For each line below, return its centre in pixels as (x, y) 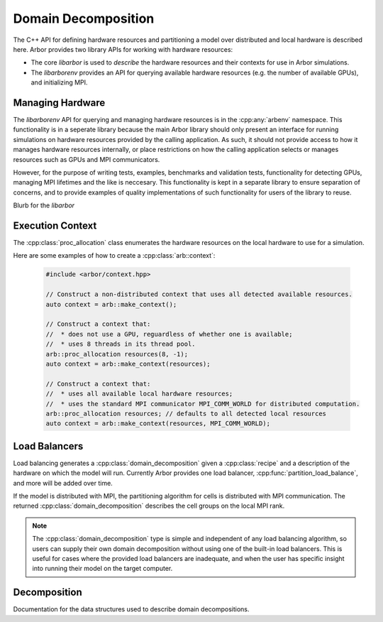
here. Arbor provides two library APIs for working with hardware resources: (123, 49)
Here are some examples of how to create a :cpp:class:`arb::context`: (114, 256)
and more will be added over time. (63, 483)
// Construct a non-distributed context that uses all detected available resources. (199, 294)
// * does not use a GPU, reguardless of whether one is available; (169, 334)
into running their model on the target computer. (102, 569)
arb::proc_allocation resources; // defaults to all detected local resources (186, 413)
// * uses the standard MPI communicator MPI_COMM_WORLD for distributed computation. (203, 404)
